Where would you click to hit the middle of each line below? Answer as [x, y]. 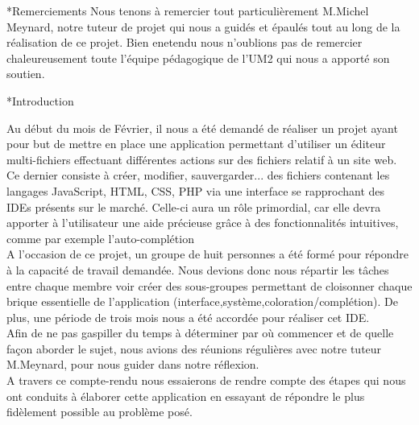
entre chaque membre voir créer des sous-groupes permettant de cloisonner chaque [209, 285]
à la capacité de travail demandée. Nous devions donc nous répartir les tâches [198, 269]
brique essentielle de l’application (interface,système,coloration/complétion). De [202, 301]
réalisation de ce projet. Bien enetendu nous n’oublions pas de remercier [185, 42]
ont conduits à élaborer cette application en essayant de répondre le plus [186, 396]
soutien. [26, 74]
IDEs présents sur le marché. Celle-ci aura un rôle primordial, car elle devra [194, 206]
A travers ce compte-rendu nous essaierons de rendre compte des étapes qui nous [206, 380]
